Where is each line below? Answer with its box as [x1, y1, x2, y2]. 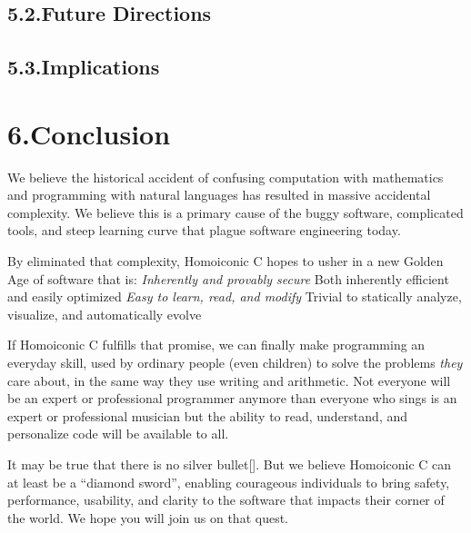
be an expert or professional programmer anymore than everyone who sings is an [7, 389, 457, 408]
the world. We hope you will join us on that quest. [7, 508, 288, 527]
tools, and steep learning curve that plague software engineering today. [7, 221, 401, 240]
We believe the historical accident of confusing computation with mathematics [7, 167, 444, 186]
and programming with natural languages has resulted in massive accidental [7, 185, 431, 204]
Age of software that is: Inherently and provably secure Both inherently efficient [7, 269, 449, 288]
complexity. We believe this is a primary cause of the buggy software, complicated [7, 202, 464, 222]
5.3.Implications [7, 53, 160, 81]
